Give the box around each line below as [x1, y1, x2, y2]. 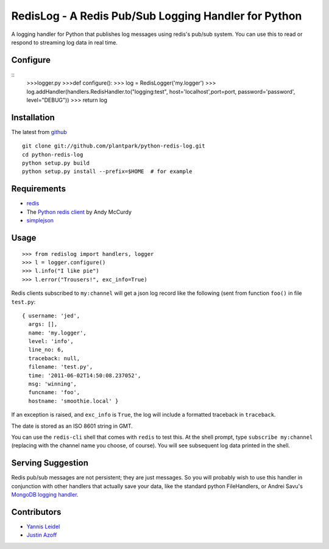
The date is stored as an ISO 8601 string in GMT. [11, 422, 133, 430]
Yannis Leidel [26, 523, 60, 530]
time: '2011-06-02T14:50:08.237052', [28, 372, 141, 379]
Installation [11, 112, 55, 122]
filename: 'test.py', [28, 363, 93, 370]
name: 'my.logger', [28, 329, 87, 336]
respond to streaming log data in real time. [11, 38, 118, 46]
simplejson [26, 217, 54, 224]
